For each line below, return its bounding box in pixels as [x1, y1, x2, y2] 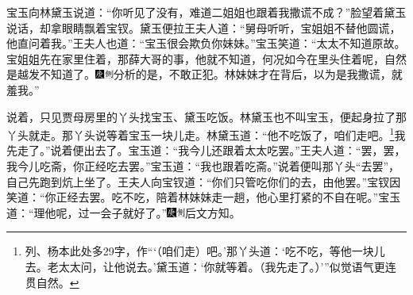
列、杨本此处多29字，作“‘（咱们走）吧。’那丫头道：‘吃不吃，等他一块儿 [25, 243, 385, 259]
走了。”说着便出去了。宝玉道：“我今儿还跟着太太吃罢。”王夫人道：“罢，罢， [17, 142, 406, 159]
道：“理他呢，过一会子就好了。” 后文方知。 [6, 204, 241, 220]
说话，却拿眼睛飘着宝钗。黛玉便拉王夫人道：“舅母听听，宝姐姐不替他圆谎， [6, 19, 401, 36]
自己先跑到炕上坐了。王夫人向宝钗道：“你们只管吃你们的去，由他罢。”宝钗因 [6, 173, 401, 190]
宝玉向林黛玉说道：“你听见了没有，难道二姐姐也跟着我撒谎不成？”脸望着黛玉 [6, 4, 407, 20]
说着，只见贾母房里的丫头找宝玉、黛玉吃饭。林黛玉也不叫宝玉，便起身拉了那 [6, 108, 407, 125]
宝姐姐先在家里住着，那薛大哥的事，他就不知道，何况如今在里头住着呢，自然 [6, 50, 407, 67]
